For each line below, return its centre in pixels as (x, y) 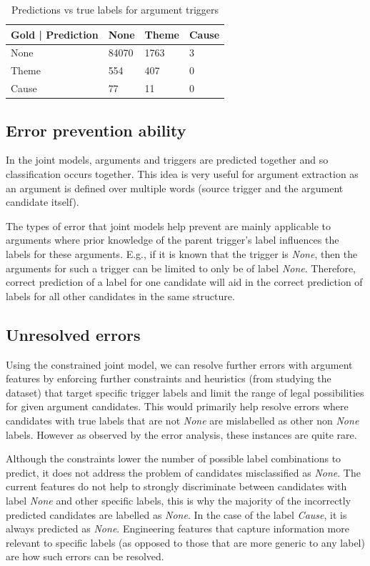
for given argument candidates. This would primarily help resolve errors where (177, 406)
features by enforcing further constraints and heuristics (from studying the (169, 378)
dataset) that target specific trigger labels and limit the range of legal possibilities (185, 392)
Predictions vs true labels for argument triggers (115, 9)
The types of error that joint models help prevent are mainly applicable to (168, 225)
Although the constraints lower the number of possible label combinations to (174, 458)
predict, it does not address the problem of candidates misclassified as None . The (183, 472)
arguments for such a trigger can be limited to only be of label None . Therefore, (181, 268)
